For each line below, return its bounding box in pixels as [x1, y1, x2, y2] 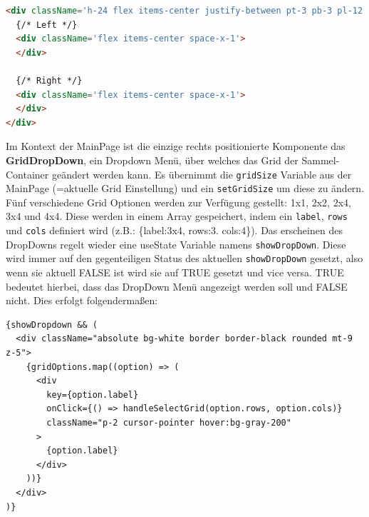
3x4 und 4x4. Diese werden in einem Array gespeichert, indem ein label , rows [6, 209, 348, 224]
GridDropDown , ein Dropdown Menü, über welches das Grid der [6, 152, 298, 167]
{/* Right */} [16, 75, 83, 86]
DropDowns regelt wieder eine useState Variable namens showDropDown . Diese [6, 236, 346, 251]
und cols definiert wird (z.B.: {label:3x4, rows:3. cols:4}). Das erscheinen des [6, 223, 343, 238]
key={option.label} [46, 389, 139, 400]
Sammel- [301, 152, 340, 167]
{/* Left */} [16, 19, 78, 30]
